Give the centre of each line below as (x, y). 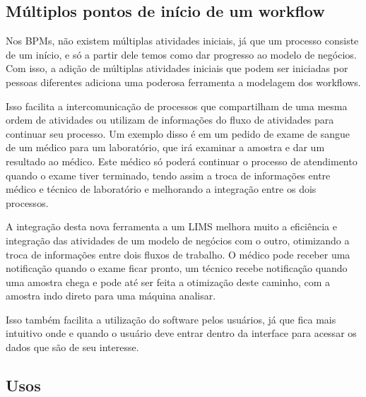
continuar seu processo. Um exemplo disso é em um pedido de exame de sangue (178, 133)
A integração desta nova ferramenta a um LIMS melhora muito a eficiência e (171, 226)
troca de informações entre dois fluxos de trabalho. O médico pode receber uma (178, 254)
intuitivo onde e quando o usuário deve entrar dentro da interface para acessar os (181, 333)
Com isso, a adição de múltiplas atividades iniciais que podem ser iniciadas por (177, 68)
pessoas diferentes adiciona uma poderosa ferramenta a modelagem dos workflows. (183, 82)
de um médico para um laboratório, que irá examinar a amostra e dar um (165, 147)
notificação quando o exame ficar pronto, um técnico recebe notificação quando (177, 268)
